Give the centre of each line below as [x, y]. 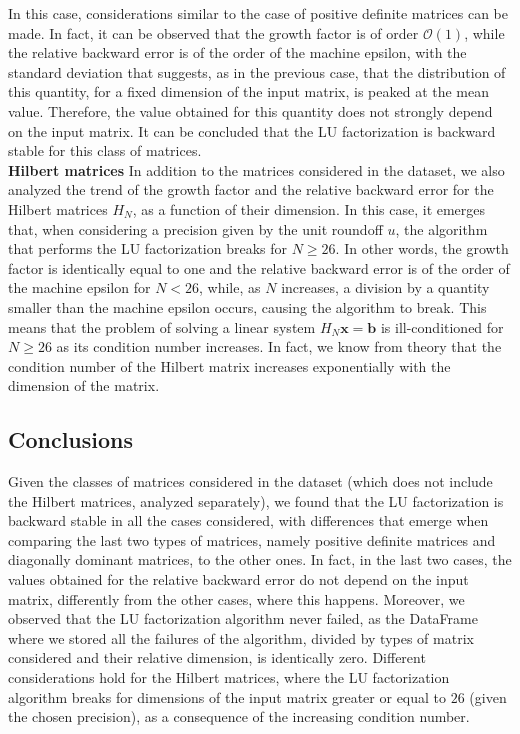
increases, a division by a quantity [385, 287]
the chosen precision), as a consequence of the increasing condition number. [239, 716]
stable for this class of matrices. [105, 150]
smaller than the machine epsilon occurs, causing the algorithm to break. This [247, 306]
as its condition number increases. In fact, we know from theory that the [279, 346]
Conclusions [71, 439]
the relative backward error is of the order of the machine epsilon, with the [237, 52]
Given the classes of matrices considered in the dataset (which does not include [250, 481]
